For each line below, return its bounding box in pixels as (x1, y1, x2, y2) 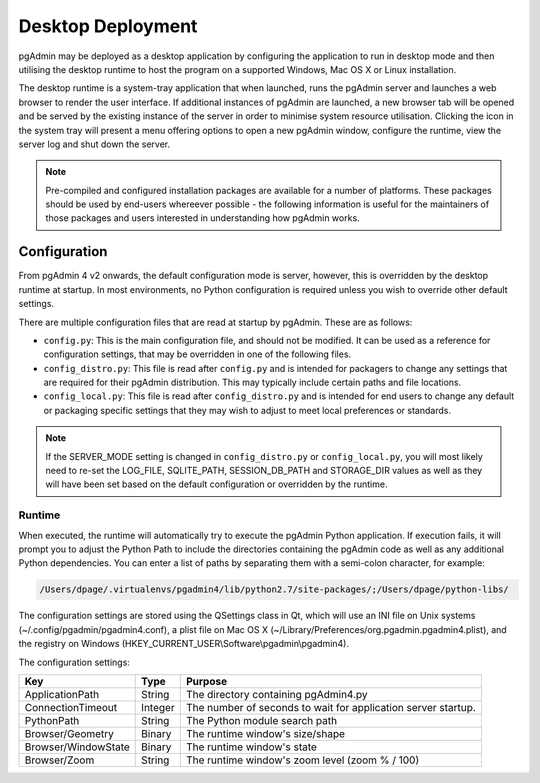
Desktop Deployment (18, 15, 198, 37)
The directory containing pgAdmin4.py (185, 687, 368, 701)
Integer (141, 700, 175, 714)
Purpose (185, 674, 228, 688)
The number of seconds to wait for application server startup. (185, 700, 477, 714)
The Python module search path (185, 713, 338, 727)
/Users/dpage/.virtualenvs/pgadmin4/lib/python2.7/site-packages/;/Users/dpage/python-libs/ (39, 584, 509, 595)
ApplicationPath (24, 687, 100, 701)
